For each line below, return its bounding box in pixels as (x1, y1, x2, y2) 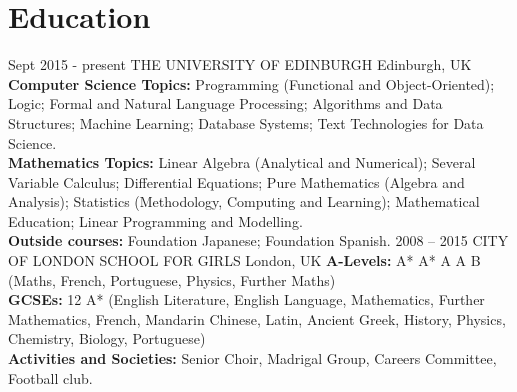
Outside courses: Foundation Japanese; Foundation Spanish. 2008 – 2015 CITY (8, 230, 509, 251)
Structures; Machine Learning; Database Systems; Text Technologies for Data (8, 112, 484, 133)
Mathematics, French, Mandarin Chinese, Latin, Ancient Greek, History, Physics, (8, 308, 506, 329)
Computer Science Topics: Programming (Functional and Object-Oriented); (8, 73, 495, 94)
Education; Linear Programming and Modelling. (8, 210, 303, 231)
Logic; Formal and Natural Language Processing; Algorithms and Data (8, 93, 443, 114)
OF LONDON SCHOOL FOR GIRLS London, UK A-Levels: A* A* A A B (8, 250, 481, 271)
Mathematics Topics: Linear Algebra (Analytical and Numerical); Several (8, 152, 476, 173)
